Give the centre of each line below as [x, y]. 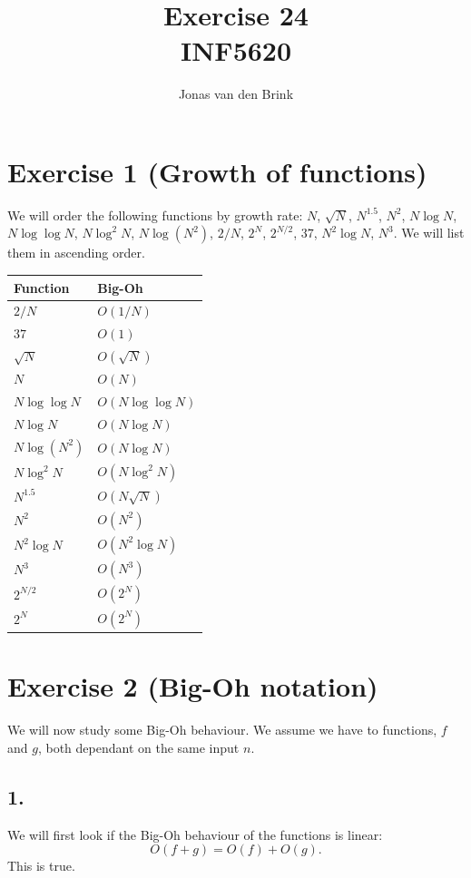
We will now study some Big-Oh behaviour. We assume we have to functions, [222, 730]
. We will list [429, 233]
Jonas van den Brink [236, 94]
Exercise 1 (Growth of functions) [217, 171]
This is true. [41, 866]
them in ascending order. [76, 253]
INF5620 [236, 50]
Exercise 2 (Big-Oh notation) [193, 686]
